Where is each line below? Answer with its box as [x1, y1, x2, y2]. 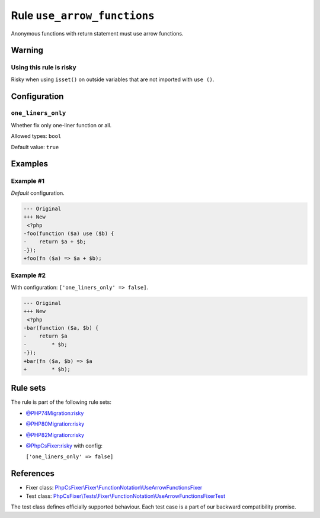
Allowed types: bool [11, 133, 62, 140]
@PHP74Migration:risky [25, 409, 84, 417]
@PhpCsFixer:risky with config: [25, 442, 103, 449]
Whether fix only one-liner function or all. [11, 121, 112, 128]
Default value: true [11, 143, 59, 150]
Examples [11, 159, 49, 169]
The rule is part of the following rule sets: [11, 398, 112, 406]
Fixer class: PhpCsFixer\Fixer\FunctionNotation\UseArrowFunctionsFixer [25, 484, 203, 491]
